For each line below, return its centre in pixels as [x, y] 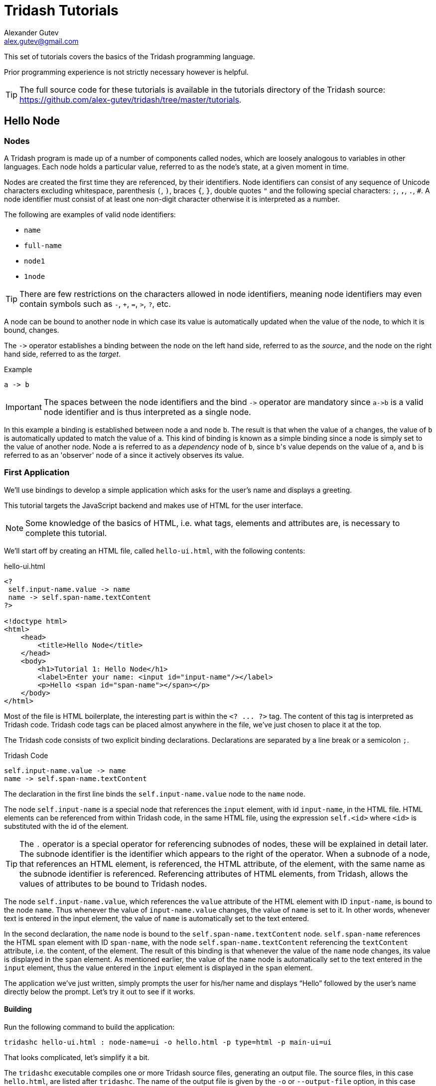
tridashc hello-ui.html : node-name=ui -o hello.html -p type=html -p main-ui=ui [168, 1042]
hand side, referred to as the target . [63, 354]
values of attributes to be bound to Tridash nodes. [113, 883]
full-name [43, 245]
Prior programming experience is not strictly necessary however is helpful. [126, 72]
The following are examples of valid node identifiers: [90, 214]
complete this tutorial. [66, 533]
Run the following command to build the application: [89, 1027]
